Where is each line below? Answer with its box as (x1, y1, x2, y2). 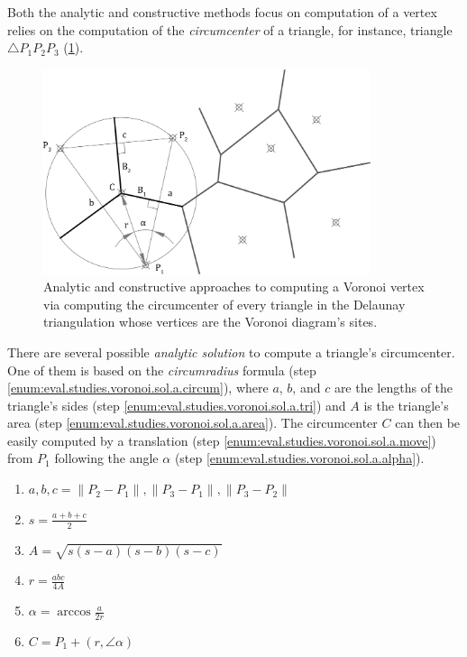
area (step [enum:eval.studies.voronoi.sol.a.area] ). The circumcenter (7, 413, 378, 432)
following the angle (54, 449, 159, 467)
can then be (395, 413, 461, 432)
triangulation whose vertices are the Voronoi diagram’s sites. (43, 312, 378, 331)
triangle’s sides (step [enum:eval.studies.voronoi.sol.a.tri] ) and (7, 395, 346, 414)
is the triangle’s (363, 395, 449, 414)
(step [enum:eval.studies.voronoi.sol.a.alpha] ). (174, 449, 425, 467)
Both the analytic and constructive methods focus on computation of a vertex (7, 3, 437, 21)
